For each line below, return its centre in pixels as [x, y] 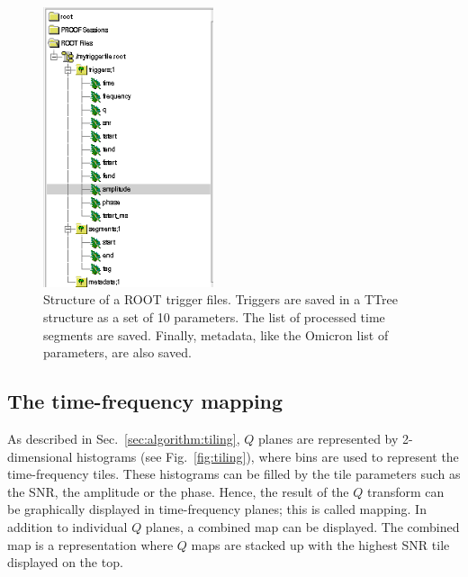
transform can [405, 491]
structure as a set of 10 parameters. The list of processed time [214, 317]
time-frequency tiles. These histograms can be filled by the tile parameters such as [234, 474]
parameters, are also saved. [117, 352]
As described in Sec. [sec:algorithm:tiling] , [124, 439]
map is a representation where [90, 544]
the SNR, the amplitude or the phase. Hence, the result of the [178, 491]
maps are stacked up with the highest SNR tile [320, 544]
